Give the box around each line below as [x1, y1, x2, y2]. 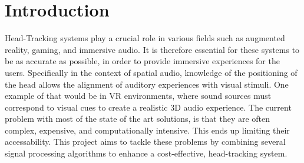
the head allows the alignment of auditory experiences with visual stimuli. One [5, 78, 289, 90]
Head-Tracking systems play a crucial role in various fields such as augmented [5, 32, 285, 44]
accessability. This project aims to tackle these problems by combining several [5, 135, 286, 148]
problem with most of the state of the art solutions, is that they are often [5, 112, 270, 125]
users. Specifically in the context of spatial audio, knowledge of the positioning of [5, 66, 298, 78]
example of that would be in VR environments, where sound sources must [5, 89, 272, 102]
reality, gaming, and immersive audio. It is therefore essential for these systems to [5, 43, 300, 55]
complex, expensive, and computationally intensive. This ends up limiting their [5, 124, 290, 136]
